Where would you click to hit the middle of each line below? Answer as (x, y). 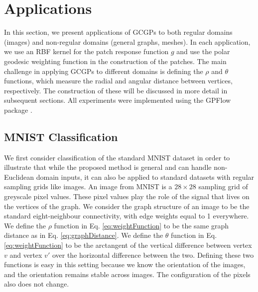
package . (18, 109)
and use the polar (203, 51)
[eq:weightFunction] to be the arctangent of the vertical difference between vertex (128, 245)
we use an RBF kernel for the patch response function (86, 51)
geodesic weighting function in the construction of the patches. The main (115, 61)
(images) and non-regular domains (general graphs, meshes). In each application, (127, 41)
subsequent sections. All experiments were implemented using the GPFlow (118, 100)
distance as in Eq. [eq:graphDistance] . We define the (84, 235)
